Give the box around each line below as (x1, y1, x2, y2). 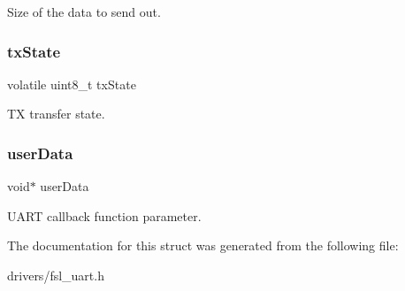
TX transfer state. (7, 104, 105, 123)
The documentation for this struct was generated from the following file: (7, 236, 399, 255)
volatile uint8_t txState (7, 74, 136, 93)
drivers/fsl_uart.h (7, 266, 104, 284)
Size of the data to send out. (7, 3, 161, 20)
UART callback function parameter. (7, 206, 202, 225)
